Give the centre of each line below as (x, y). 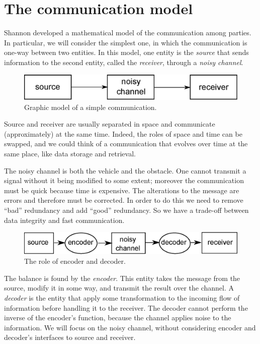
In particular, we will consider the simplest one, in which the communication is (126, 42)
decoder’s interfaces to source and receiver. (70, 337)
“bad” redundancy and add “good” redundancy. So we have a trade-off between (126, 210)
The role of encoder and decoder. (75, 261)
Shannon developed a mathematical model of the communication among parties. (128, 33)
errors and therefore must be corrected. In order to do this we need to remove (124, 200)
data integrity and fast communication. (64, 220)
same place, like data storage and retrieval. (70, 153)
